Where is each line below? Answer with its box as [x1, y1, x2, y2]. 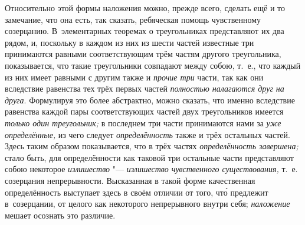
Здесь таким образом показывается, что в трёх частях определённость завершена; [5, 140, 299, 152]
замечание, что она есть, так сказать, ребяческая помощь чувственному [5, 13, 261, 25]
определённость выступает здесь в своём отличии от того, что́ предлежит [5, 186, 268, 198]
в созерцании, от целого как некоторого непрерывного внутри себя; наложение [5, 197, 290, 210]
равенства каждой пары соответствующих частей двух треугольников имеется [5, 105, 284, 117]
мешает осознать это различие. [5, 209, 116, 221]
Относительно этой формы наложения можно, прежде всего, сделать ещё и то [5, 2, 285, 14]
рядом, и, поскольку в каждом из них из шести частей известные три [5, 36, 254, 48]
